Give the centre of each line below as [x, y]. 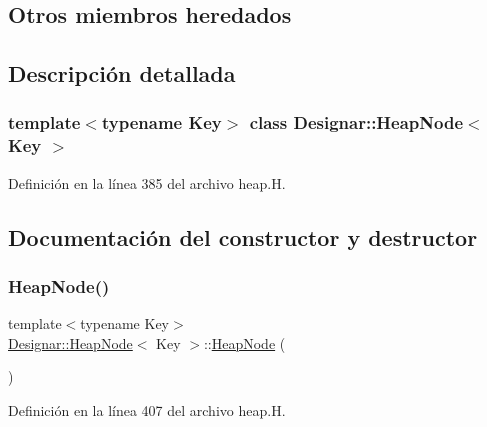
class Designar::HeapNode [356, 122]
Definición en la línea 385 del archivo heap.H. [147, 182]
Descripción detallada [122, 73]
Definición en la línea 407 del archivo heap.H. [147, 410]
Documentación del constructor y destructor [243, 236]
